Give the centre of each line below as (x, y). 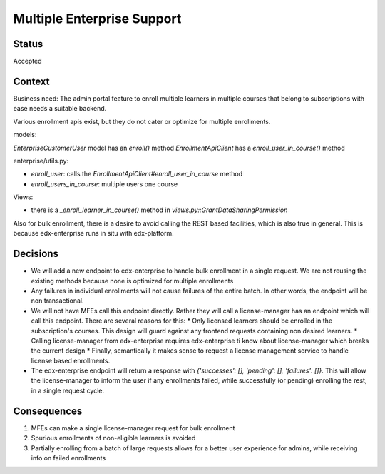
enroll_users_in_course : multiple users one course (104, 184)
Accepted (27, 61)
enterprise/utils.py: (41, 161)
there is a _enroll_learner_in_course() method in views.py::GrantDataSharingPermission (159, 210)
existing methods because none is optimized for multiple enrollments (132, 281)
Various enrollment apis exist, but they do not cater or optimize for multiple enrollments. (142, 121)
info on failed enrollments (68, 458)
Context (31, 81)
